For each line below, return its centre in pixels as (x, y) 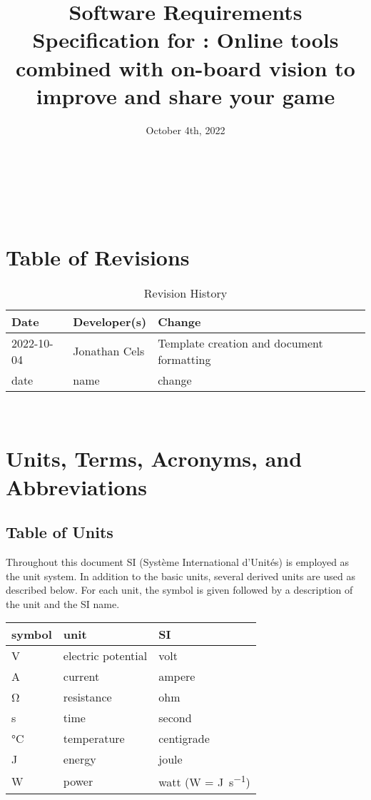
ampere (177, 677)
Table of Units (60, 532)
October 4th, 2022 (185, 130)
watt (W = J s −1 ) (204, 781)
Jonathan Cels (109, 351)
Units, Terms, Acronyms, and (154, 459)
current (81, 677)
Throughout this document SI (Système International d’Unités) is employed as (178, 561)
